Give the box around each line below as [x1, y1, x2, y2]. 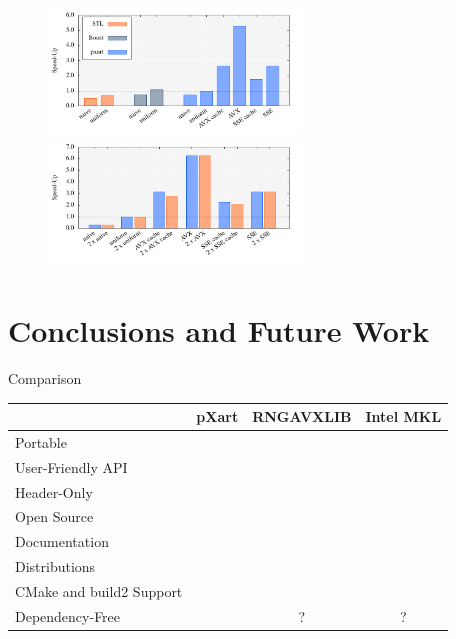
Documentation [15, 531, 109, 552]
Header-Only [15, 481, 93, 502]
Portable [15, 431, 67, 452]
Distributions [15, 556, 96, 577]
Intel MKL [365, 406, 442, 427]
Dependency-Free [15, 605, 121, 626]
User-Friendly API [15, 456, 128, 477]
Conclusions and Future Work [8, 310, 430, 351]
